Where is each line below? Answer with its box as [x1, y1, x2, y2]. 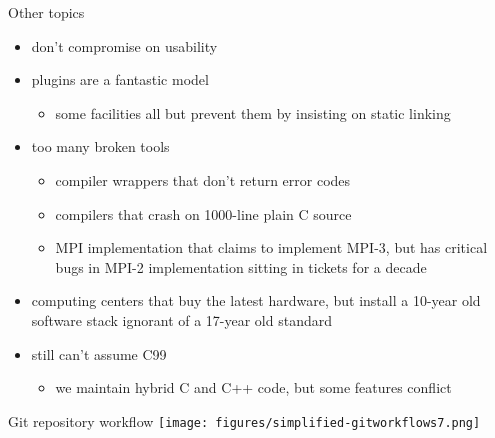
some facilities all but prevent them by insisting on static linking [55, 102, 451, 123]
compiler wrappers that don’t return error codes [55, 169, 351, 190]
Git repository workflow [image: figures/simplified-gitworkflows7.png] [8, 410, 481, 431]
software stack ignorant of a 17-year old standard [31, 309, 333, 330]
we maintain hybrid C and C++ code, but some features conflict [55, 377, 452, 398]
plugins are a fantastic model [31, 69, 209, 90]
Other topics [8, 2, 85, 22]
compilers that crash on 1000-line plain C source [55, 203, 352, 224]
